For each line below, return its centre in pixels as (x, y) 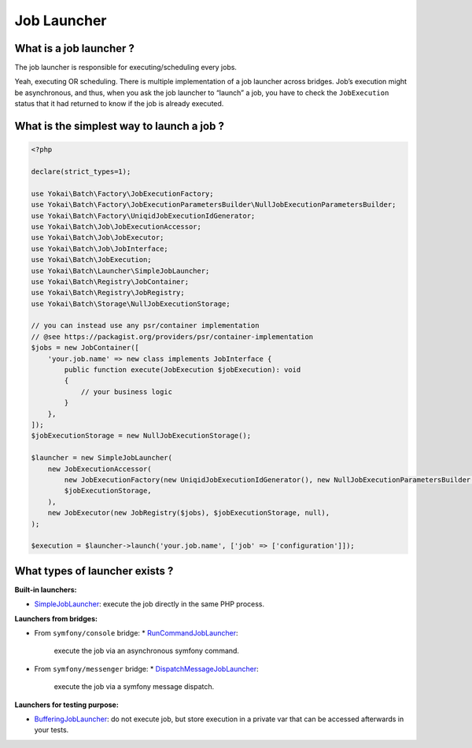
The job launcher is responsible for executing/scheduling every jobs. (126, 68)
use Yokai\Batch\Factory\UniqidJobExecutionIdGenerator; (143, 216)
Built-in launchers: (46, 589)
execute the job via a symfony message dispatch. (134, 687)
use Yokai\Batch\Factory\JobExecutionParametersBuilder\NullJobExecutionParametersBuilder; (214, 205)
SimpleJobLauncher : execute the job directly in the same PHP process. (149, 604)
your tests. (52, 730)
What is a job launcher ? (75, 48)
